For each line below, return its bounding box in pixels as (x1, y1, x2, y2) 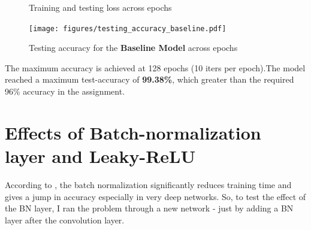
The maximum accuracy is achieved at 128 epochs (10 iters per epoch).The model (5, 61, 306, 74)
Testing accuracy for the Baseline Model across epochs (29, 41, 238, 54)
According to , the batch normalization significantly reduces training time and (5, 178, 292, 190)
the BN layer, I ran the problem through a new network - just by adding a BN (5, 202, 294, 214)
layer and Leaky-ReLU (5, 144, 196, 168)
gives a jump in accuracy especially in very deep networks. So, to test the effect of (5, 190, 306, 202)
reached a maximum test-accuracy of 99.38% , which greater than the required (5, 73, 294, 86)
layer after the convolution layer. (5, 213, 125, 226)
